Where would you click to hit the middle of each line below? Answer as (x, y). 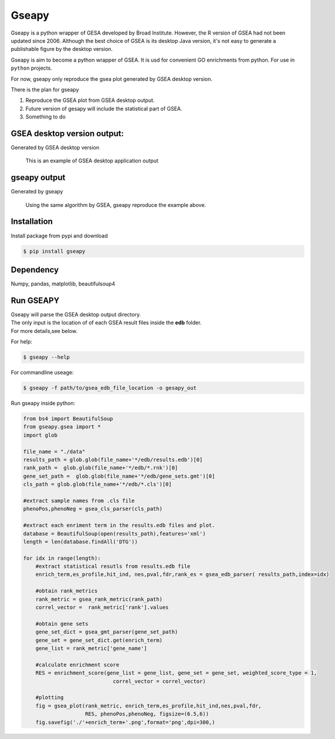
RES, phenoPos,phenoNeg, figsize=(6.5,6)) (147, 714)
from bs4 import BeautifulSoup (68, 419)
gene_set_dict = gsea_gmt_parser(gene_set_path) (107, 632)
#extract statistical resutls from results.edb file (113, 566)
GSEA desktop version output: (67, 133)
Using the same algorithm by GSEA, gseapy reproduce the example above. (116, 205)
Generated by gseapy (37, 192)
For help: (21, 342)
